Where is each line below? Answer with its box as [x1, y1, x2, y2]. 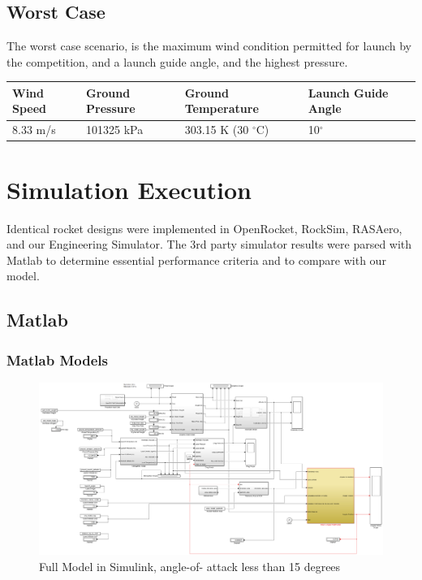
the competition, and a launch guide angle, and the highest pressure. [6, 53, 348, 70]
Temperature [184, 100, 259, 117]
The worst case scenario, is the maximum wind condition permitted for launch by [6, 37, 411, 54]
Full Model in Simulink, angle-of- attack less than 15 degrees [39, 557, 341, 574]
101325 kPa [86, 121, 144, 138]
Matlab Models [6, 349, 108, 370]
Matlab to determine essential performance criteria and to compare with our [6, 251, 386, 268]
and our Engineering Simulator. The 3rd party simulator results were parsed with [6, 236, 412, 253]
